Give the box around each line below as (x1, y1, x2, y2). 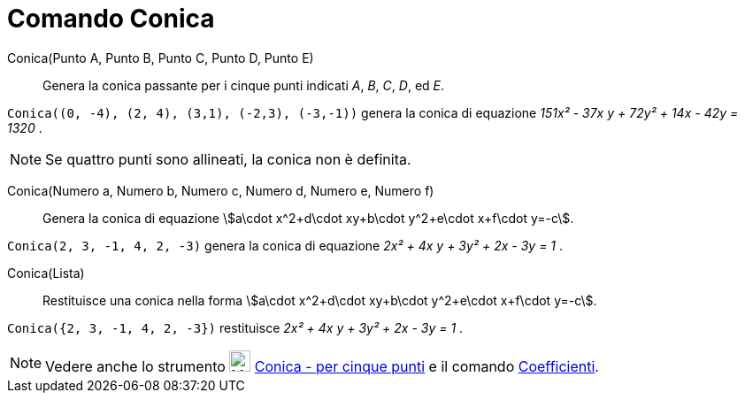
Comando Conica (7, 4, 215, 34)
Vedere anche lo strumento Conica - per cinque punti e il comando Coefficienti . (45, 357, 599, 375)
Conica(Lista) (7, 265, 85, 281)
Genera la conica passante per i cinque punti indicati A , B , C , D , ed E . (42, 77, 445, 93)
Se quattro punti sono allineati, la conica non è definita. (45, 150, 411, 168)
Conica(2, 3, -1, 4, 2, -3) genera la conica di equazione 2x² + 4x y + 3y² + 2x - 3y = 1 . (7, 237, 564, 253)
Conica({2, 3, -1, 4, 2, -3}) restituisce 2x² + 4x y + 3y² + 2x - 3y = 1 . (7, 319, 464, 335)
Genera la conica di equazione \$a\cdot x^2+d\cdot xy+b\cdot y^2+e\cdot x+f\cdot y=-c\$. (42, 210, 574, 226)
